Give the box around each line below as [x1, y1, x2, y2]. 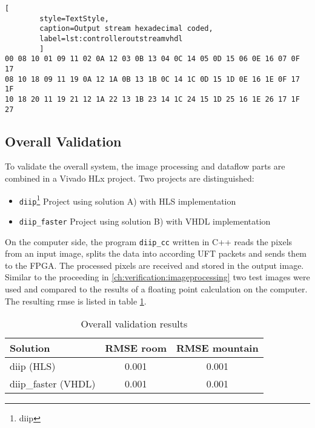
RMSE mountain [176, 341, 259, 355]
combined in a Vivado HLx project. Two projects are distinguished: [5, 172, 254, 185]
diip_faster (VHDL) [10, 377, 96, 391]
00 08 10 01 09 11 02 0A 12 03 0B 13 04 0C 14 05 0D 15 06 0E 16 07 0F [5, 54, 300, 64]
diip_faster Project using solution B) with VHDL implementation [19, 214, 271, 227]
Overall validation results [81, 317, 188, 331]
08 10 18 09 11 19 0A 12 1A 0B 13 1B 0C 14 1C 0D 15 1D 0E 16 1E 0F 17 [5, 74, 300, 84]
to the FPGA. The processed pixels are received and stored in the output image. [5, 258, 304, 271]
